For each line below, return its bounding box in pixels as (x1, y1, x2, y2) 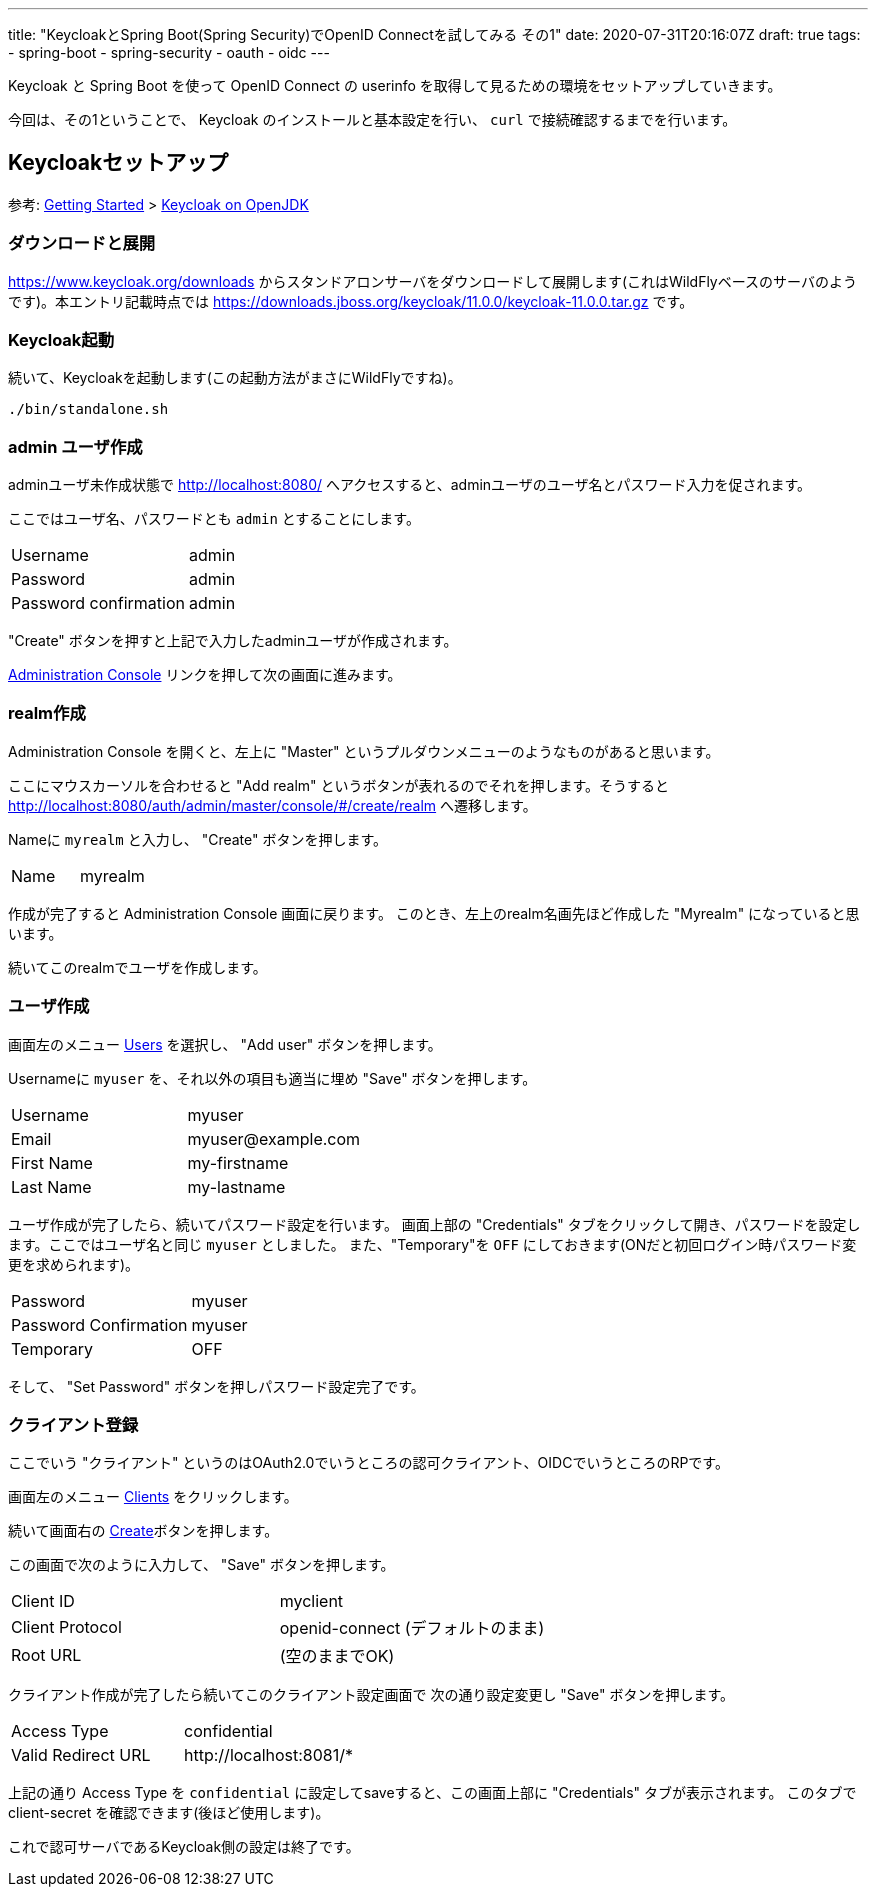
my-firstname (187, 1152, 289, 1173)
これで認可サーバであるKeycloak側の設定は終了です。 (8, 1838, 360, 1856)
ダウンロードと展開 (8, 233, 156, 254)
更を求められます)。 (8, 1255, 140, 1273)
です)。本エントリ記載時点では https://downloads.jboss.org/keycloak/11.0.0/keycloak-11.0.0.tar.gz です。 (8, 292, 694, 310)
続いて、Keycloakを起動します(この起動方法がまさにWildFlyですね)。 (8, 369, 462, 387)
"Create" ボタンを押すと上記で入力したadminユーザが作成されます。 (8, 632, 458, 650)
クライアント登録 (8, 1414, 139, 1435)
